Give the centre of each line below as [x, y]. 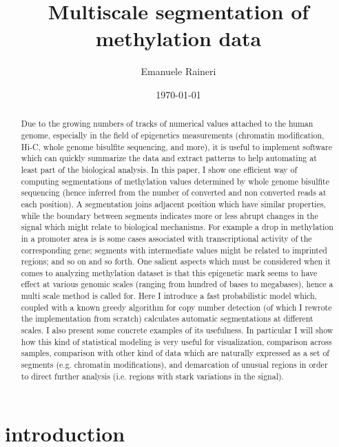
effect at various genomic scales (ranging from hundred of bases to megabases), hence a [177, 284]
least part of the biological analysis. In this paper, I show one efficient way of [159, 169]
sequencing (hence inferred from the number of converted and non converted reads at [174, 193]
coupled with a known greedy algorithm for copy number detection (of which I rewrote [176, 307]
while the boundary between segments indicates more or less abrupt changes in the [169, 215]
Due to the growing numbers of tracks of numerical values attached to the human [167, 124]
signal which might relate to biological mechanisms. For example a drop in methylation [177, 227]
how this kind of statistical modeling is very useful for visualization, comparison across [176, 341]
